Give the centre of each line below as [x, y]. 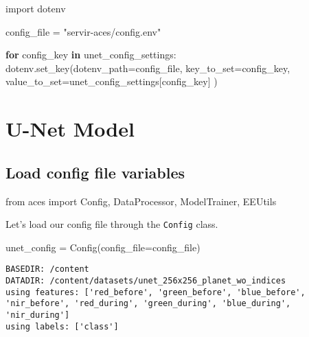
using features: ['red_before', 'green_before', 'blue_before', [156, 292]
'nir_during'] [38, 315]
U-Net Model [70, 129]
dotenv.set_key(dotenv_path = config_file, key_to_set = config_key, [148, 68]
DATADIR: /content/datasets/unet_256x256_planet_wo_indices [146, 281]
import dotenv [36, 8]
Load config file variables [95, 172]
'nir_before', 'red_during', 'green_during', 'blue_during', [148, 304]
